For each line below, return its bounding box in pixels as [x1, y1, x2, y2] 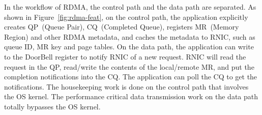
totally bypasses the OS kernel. [4, 101, 101, 111]
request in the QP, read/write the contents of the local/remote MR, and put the [4, 61, 254, 72]
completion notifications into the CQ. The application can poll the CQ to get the [4, 71, 257, 82]
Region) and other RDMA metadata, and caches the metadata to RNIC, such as [4, 31, 255, 42]
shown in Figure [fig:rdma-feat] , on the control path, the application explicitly [4, 11, 248, 22]
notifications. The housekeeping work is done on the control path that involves [4, 81, 249, 92]
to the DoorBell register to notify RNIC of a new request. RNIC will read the [4, 51, 246, 62]
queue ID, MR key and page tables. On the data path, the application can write [4, 41, 254, 52]
